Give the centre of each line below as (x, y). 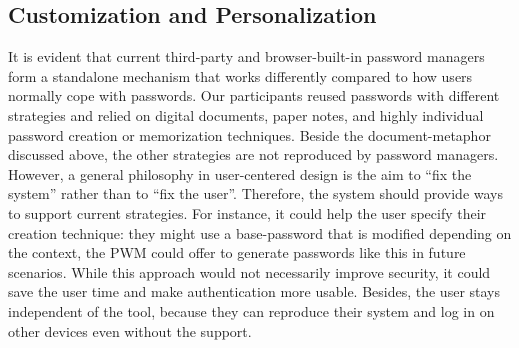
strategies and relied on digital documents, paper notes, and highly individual (246, 114)
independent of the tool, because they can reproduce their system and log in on (251, 310)
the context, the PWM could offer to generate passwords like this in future (237, 252)
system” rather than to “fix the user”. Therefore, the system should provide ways (256, 193)
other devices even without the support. (130, 330)
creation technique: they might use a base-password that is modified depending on (260, 232)
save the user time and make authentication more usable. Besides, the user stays (254, 291)
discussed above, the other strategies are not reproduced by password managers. (253, 154)
